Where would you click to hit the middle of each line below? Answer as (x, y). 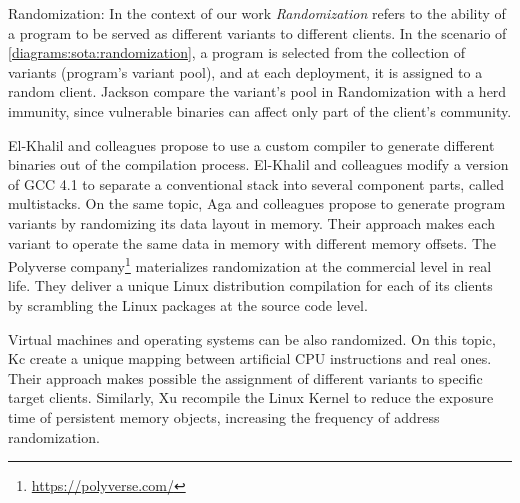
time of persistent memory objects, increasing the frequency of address (224, 416)
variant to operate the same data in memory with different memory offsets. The (252, 242)
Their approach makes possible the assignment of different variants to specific (245, 377)
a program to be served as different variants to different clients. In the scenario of (257, 32)
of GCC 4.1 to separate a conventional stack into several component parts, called (256, 183)
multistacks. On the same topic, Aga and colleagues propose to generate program (257, 203)
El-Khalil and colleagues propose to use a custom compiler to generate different (251, 144)
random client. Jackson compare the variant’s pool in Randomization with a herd (257, 91)
